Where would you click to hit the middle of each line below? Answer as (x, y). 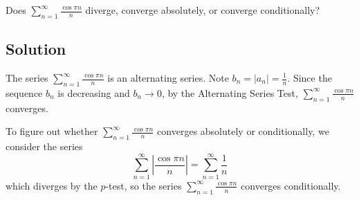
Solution (36, 49)
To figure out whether (52, 131)
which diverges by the (52, 185)
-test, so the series (144, 185)
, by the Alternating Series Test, (230, 92)
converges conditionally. (291, 185)
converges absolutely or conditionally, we (243, 131)
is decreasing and (94, 92)
